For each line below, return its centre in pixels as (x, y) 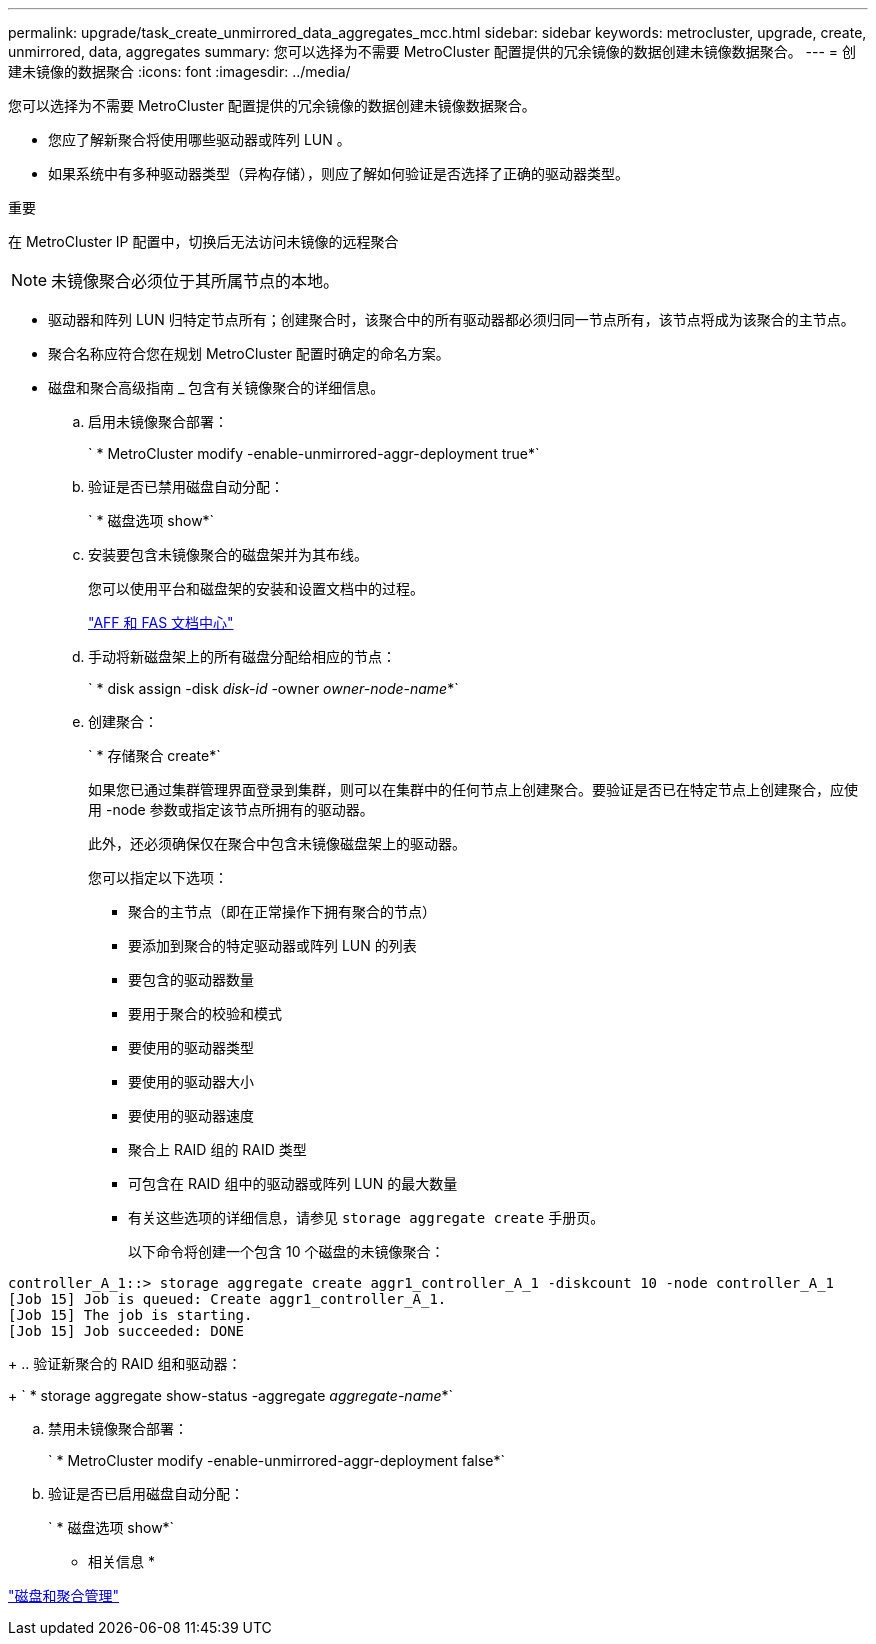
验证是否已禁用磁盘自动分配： (186, 486)
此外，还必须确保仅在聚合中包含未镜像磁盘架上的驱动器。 (277, 843)
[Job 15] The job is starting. (130, 1315)
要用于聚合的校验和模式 (205, 1013)
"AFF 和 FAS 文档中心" (161, 622)
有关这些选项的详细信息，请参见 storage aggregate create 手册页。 (366, 1217)
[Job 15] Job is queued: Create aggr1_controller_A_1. (227, 1299)
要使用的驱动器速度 (191, 1115)
